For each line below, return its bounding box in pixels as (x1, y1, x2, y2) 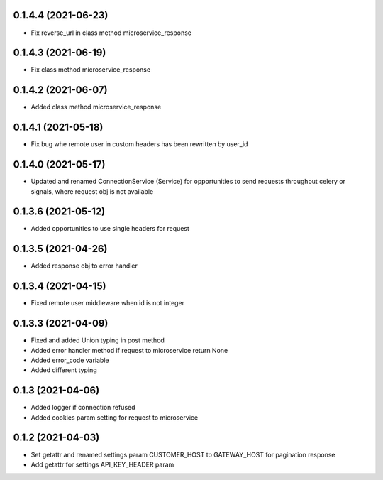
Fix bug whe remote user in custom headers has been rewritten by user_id (30, 140, 248, 148)
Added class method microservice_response (30, 103, 162, 111)
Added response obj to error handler (30, 261, 138, 270)
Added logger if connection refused (30, 403, 135, 412)
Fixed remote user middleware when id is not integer (30, 299, 184, 307)
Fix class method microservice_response (30, 65, 151, 74)
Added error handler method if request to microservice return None (30, 346, 228, 354)
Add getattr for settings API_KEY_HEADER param (30, 460, 174, 469)
